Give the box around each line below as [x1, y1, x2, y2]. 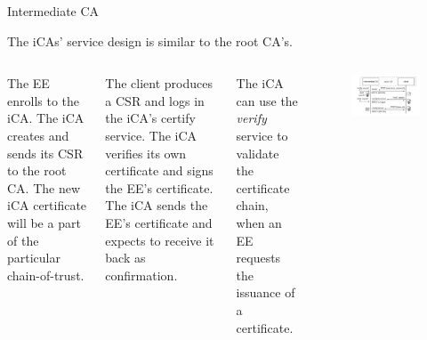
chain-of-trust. [7, 265, 85, 284]
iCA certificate [7, 196, 87, 215]
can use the [236, 91, 298, 109]
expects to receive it [105, 231, 214, 249]
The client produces [105, 74, 213, 93]
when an [236, 213, 282, 231]
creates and [7, 125, 69, 144]
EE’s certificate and [105, 213, 213, 231]
